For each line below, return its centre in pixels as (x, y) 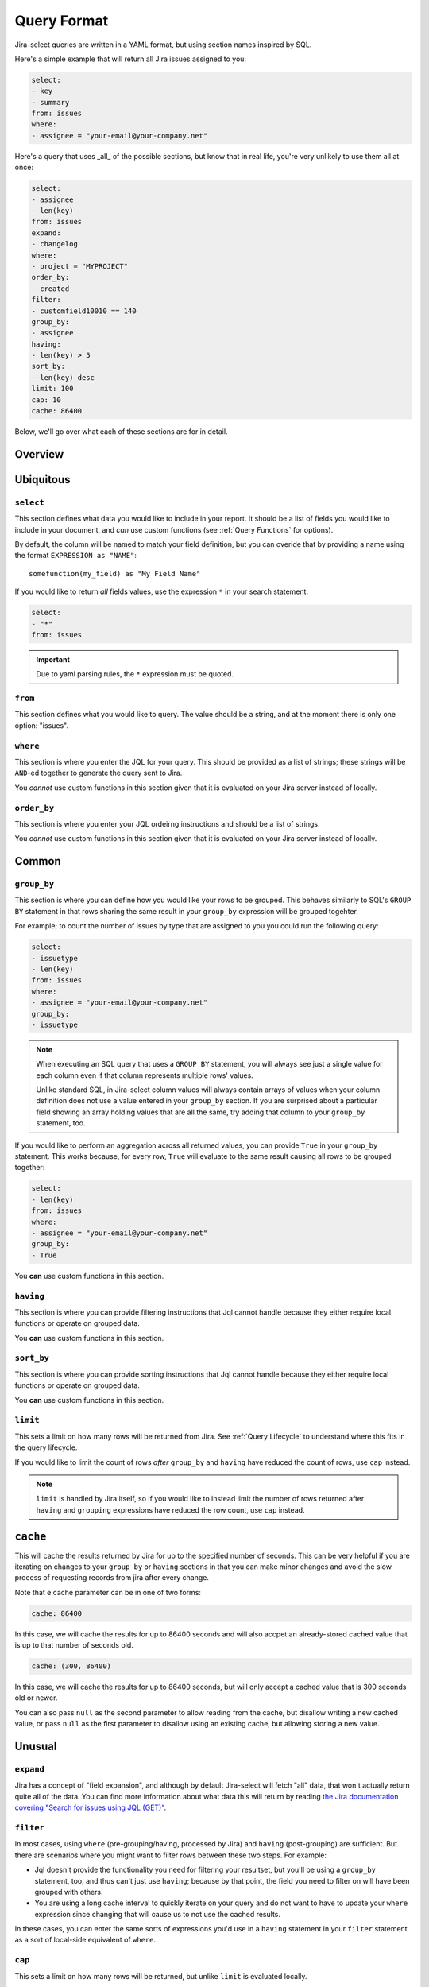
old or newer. (36, 1698)
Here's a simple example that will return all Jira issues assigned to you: (130, 59)
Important (53, 659)
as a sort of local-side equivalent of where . (85, 1940)
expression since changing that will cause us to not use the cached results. (158, 1914)
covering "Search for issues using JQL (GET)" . (91, 1807)
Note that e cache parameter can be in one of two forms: (108, 1592)
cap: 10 (46, 400)
